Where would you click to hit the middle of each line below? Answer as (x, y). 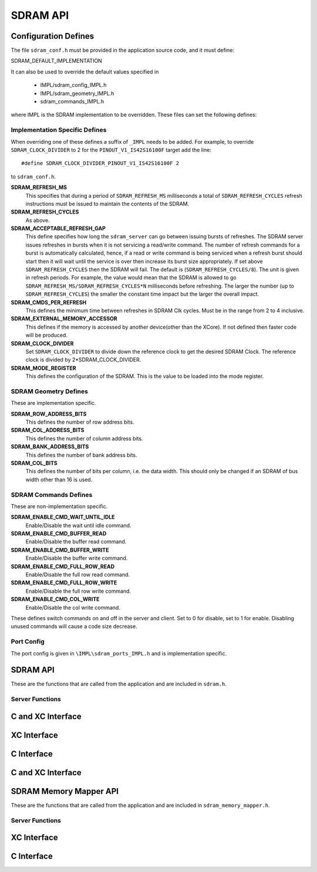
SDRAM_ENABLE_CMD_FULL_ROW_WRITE (64, 583)
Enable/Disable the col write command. (73, 607)
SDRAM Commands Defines (52, 495)
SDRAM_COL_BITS (34, 463)
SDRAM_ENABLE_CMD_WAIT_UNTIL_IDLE (63, 517)
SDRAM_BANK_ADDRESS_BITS (50, 447)
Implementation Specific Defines (59, 130)
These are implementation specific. (53, 403)
